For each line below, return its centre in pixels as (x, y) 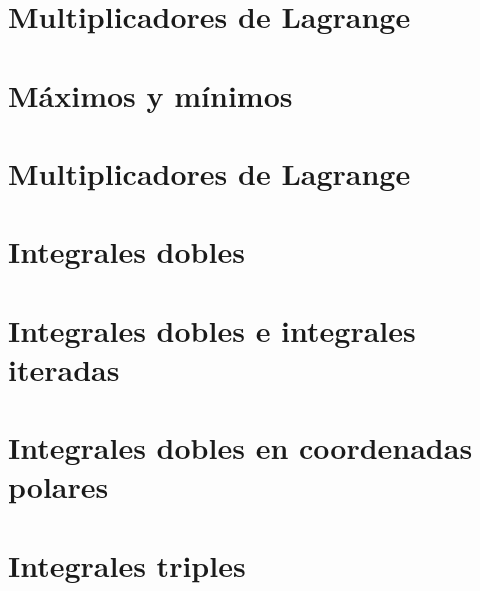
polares (58, 486)
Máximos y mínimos (150, 94)
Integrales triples (127, 564)
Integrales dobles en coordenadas (240, 447)
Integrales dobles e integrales (212, 329)
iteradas (64, 368)
